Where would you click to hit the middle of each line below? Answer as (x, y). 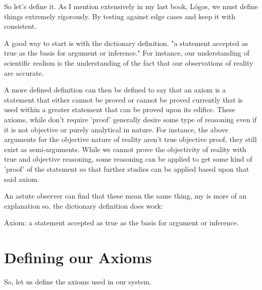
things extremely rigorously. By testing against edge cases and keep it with (120, 16)
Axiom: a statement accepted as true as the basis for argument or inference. (121, 223)
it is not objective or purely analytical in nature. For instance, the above (116, 129)
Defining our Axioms (78, 257)
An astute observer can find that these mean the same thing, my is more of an (125, 196)
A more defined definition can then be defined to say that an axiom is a (115, 90)
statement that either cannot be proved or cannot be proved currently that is (123, 99)
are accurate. (24, 72)
